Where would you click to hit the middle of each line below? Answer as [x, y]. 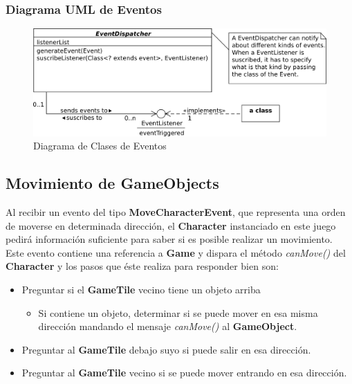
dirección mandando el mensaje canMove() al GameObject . [168, 326]
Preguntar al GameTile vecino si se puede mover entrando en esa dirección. [184, 373]
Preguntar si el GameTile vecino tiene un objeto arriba [141, 289]
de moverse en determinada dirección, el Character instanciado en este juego [171, 225]
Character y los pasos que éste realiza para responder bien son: [142, 266]
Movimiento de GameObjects [112, 183]
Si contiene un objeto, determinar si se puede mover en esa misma [178, 312]
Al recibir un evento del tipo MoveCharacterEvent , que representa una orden [176, 212]
